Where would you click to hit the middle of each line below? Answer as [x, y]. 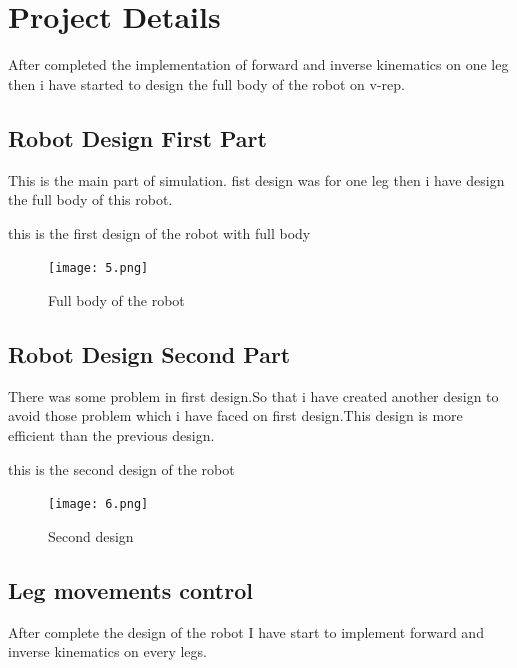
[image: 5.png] [98, 268]
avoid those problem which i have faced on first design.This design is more [235, 415]
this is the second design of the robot [121, 468]
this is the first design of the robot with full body [159, 232]
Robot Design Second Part [149, 353]
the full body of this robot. [90, 199]
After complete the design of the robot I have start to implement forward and [246, 631]
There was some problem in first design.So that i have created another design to [253, 395]
